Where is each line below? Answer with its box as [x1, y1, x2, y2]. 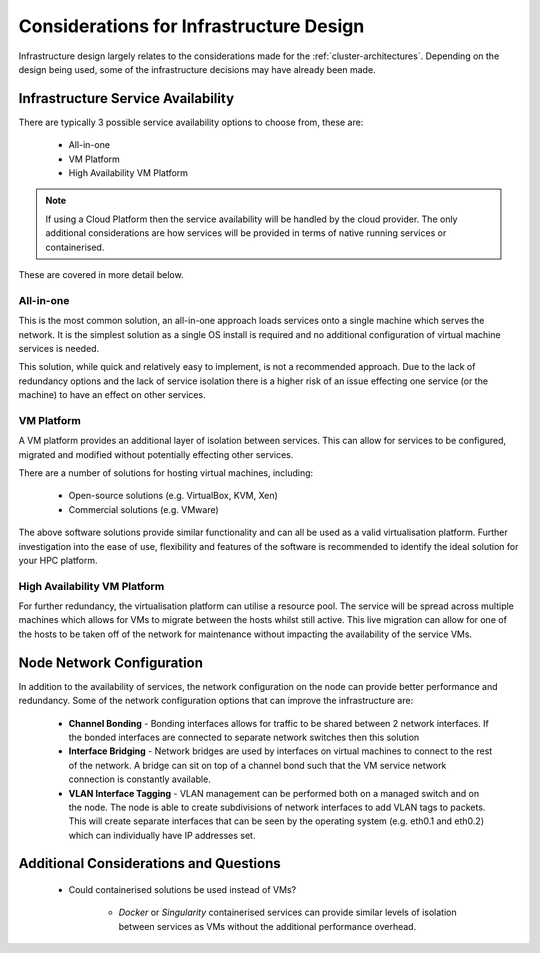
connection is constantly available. [68, 773, 212, 785]
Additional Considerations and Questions [18, 855, 281, 872]
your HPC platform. [18, 554, 98, 566]
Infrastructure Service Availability [18, 90, 235, 107]
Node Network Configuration [18, 654, 204, 671]
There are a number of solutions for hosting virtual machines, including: [18, 466, 314, 479]
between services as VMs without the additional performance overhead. [118, 920, 417, 932]
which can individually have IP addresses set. [68, 829, 256, 841]
